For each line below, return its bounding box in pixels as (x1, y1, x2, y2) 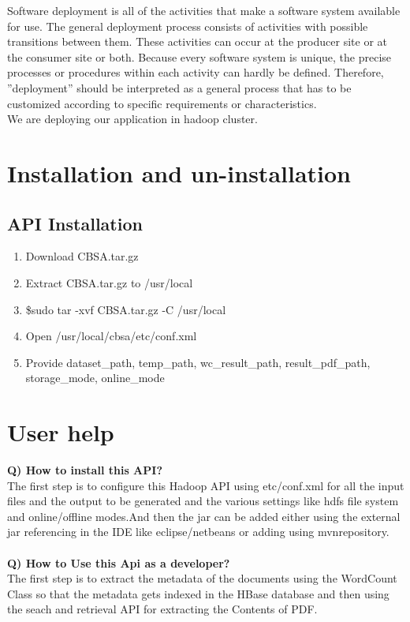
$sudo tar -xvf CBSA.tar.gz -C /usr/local (25, 301, 226, 317)
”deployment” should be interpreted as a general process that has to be (7, 79, 352, 96)
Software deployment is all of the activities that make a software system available (7, 2, 401, 18)
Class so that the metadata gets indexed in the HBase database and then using (7, 585, 389, 601)
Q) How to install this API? (7, 462, 162, 478)
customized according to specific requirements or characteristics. (7, 95, 317, 111)
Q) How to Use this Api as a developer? (7, 554, 230, 571)
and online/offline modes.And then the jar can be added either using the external (7, 508, 401, 524)
